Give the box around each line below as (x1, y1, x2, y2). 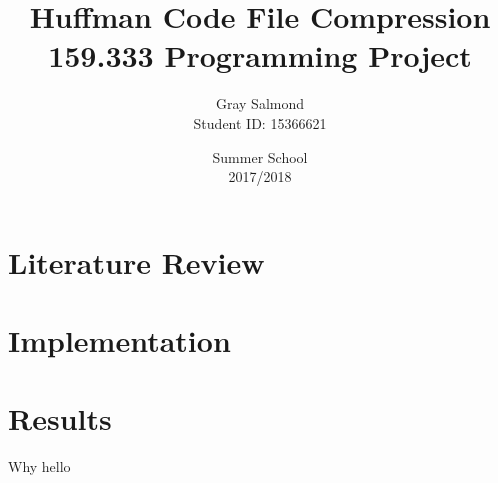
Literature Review (8, 241, 265, 282)
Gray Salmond (215, 93, 305, 114)
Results (8, 398, 112, 439)
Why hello (8, 456, 71, 477)
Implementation (8, 320, 231, 361)
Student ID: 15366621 (193, 112, 327, 133)
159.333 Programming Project (48, 35, 472, 76)
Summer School (212, 146, 308, 167)
